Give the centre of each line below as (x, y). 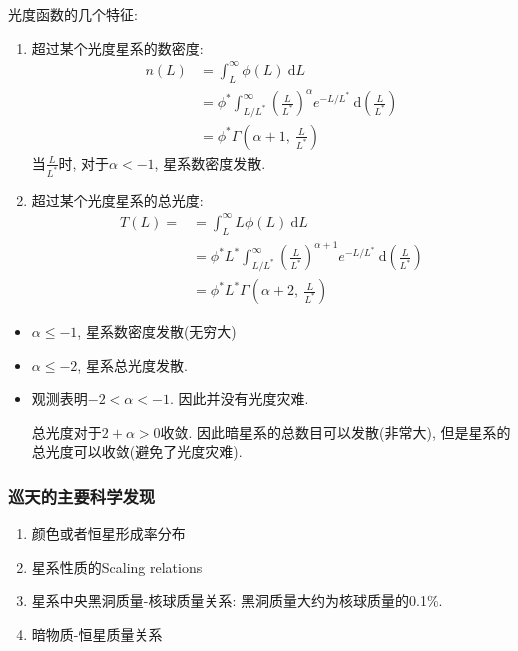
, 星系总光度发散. (132, 364)
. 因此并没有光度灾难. (239, 398)
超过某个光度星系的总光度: (117, 199)
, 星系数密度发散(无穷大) (157, 331)
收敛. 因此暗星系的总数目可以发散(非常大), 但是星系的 (335, 431)
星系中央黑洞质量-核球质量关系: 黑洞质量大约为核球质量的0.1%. (237, 600)
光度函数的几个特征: (73, 14)
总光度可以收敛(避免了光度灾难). (137, 451)
